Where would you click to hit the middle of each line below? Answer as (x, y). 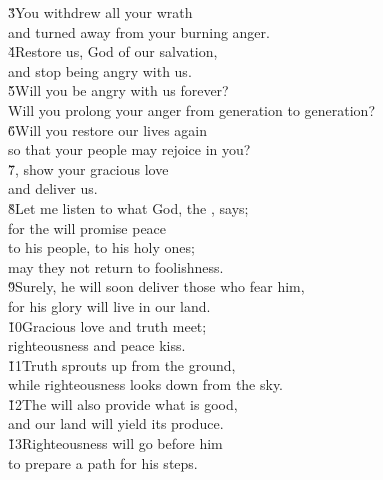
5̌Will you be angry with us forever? (118, 90)
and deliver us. (53, 188)
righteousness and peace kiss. (97, 345)
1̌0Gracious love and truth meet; (107, 325)
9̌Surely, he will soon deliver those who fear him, (156, 286)
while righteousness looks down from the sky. (146, 384)
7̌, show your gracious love (88, 168)
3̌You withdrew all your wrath (100, 12)
